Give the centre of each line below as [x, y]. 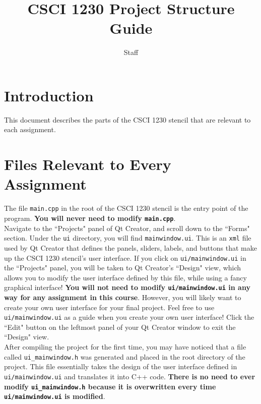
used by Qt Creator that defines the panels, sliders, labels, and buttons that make [130, 247]
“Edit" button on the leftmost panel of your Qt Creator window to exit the [120, 327]
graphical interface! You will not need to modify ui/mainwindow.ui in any [127, 287]
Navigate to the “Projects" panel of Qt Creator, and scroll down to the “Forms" [127, 228]
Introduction [49, 95]
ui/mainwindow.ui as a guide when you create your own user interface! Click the [129, 317]
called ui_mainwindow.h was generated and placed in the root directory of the [125, 356]
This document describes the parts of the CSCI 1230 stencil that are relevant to [127, 119]
